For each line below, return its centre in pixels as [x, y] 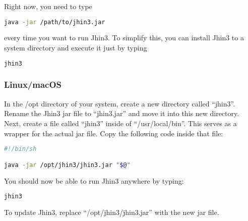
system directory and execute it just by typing [76, 48]
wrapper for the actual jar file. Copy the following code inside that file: [114, 133]
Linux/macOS [33, 85]
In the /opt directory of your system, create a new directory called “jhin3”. [120, 103]
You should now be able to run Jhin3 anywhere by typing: [94, 180]
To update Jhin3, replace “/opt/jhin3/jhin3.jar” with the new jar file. [112, 212]
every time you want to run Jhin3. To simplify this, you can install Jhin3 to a [124, 38]
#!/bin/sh [20, 149]
